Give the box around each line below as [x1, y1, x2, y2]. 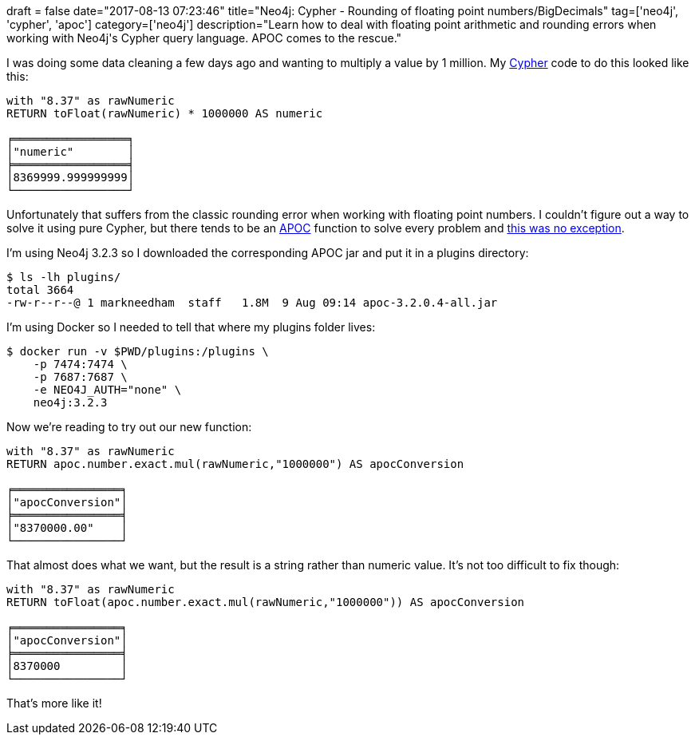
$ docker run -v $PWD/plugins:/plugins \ [6, 345, 269, 358]
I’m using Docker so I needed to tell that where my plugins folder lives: [6, 320, 376, 334]
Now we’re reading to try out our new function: [6, 420, 252, 434]
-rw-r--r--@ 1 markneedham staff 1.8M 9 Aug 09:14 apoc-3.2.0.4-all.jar [6, 296, 498, 309]
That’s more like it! [6, 696, 102, 710]
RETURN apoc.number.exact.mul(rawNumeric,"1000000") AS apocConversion [6, 458, 464, 470]
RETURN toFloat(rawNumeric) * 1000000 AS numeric [6, 107, 323, 120]
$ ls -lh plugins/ [6, 271, 121, 283]
